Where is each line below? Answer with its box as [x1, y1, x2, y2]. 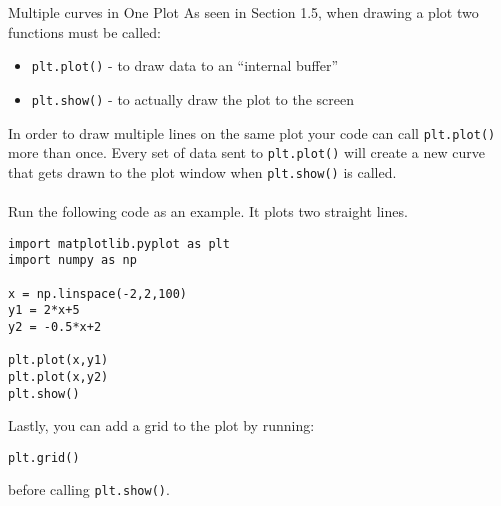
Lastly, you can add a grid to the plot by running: [8, 415, 315, 436]
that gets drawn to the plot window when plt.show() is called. [8, 161, 397, 182]
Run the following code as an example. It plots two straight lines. [8, 201, 408, 222]
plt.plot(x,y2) [8, 369, 109, 384]
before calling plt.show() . [8, 479, 170, 500]
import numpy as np [8, 253, 137, 268]
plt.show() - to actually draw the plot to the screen [31, 88, 354, 109]
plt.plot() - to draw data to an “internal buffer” [31, 55, 339, 76]
